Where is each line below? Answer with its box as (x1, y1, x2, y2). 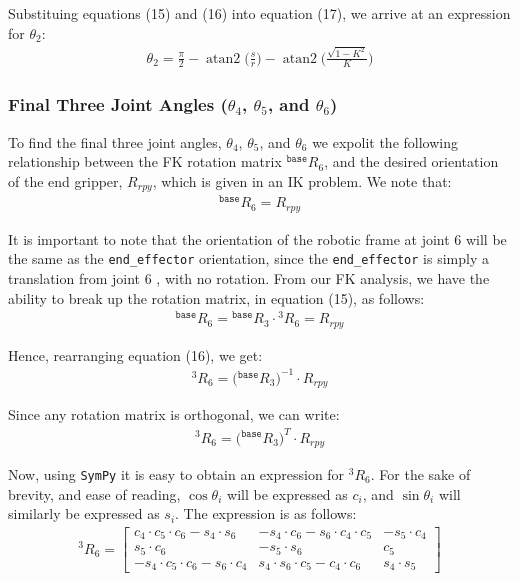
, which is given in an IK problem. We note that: (152, 170, 452, 191)
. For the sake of (370, 463, 471, 484)
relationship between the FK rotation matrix (8, 151, 282, 172)
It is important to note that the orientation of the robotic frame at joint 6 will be (8, 228, 507, 249)
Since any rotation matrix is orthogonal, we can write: (8, 404, 340, 425)
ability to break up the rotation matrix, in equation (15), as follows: (8, 287, 425, 308)
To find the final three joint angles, (8, 131, 222, 152)
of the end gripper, (8, 170, 123, 191)
